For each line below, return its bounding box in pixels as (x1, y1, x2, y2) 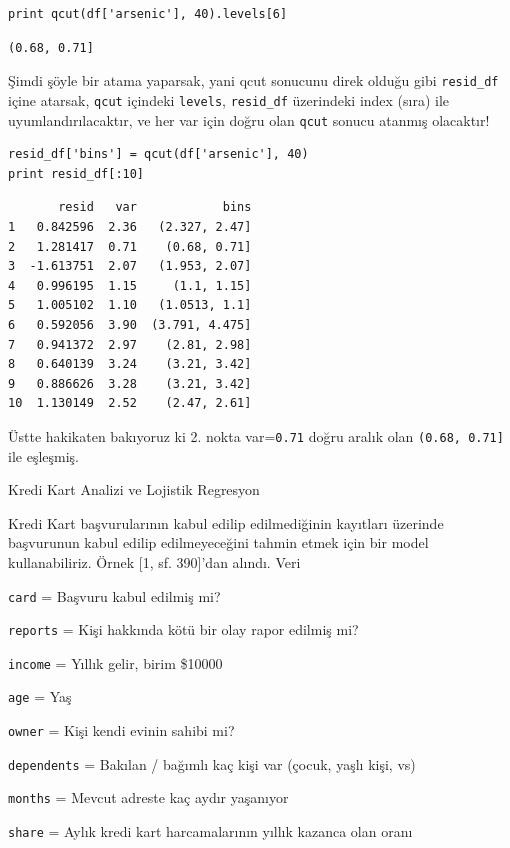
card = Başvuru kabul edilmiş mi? (8, 585, 221, 606)
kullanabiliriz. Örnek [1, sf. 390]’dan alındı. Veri (8, 551, 301, 572)
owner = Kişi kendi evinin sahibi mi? (8, 720, 235, 741)
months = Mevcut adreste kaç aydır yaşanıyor (8, 787, 289, 808)
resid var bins (58, 200, 252, 215)
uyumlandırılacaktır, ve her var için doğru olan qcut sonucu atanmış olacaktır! (8, 109, 490, 130)
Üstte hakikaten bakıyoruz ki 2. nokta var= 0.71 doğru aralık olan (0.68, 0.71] (8, 425, 504, 446)
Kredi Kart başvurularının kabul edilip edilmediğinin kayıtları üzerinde (8, 512, 444, 533)
